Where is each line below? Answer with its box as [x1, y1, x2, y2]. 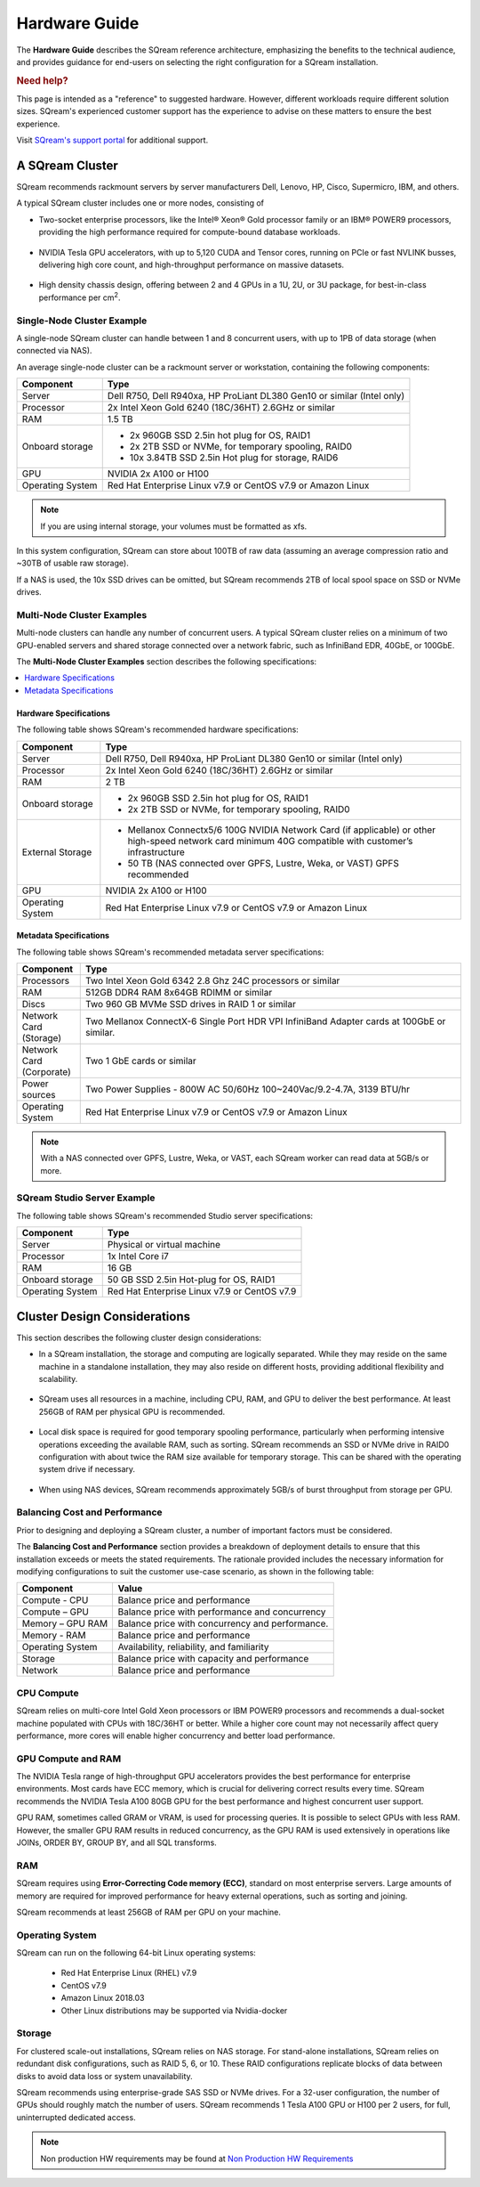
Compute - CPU [21, 1594, 89, 1606]
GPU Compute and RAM [16, 1752, 122, 1765]
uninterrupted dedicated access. [16, 2111, 137, 2123]
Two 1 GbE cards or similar [84, 1054, 197, 1067]
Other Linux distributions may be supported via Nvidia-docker [60, 2004, 288, 2016]
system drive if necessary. [38, 1464, 136, 1475]
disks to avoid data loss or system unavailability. [16, 2070, 193, 2081]
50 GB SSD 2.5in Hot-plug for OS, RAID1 [107, 1273, 276, 1286]
